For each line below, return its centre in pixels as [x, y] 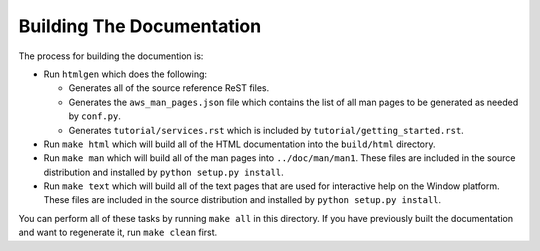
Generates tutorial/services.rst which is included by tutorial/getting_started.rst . [266, 130]
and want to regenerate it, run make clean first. [118, 232]
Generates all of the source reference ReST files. [169, 88]
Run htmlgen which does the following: [125, 74]
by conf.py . [95, 116]
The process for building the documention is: [111, 56]
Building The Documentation [140, 26]
